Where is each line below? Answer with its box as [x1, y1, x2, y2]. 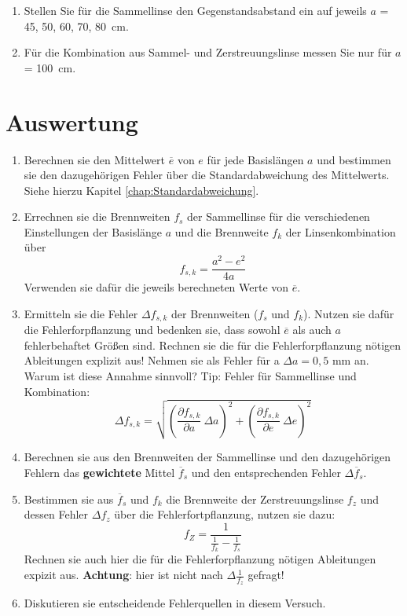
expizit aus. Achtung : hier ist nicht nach [24, 566, 223, 583]
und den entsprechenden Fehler [191, 464, 341, 480]
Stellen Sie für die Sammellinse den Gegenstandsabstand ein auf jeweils [24, 2, 367, 18]
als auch [292, 321, 332, 338]
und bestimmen [317, 151, 391, 167]
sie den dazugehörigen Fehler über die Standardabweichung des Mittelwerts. [24, 167, 390, 183]
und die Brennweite [174, 223, 269, 240]
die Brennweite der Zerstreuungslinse [166, 490, 344, 507]
